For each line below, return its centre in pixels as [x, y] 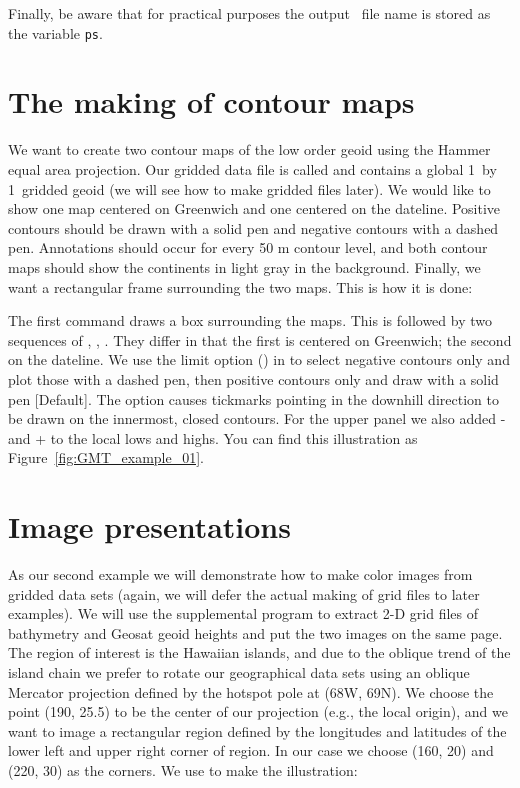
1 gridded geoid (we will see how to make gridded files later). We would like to [249, 188]
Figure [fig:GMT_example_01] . [106, 457]
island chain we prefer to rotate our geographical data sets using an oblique [239, 671]
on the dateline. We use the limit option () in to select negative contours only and [259, 359]
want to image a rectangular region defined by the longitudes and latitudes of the [257, 730]
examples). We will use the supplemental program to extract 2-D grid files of [243, 613]
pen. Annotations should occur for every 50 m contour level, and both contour [248, 247]
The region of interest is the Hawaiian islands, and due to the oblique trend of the [259, 652]
